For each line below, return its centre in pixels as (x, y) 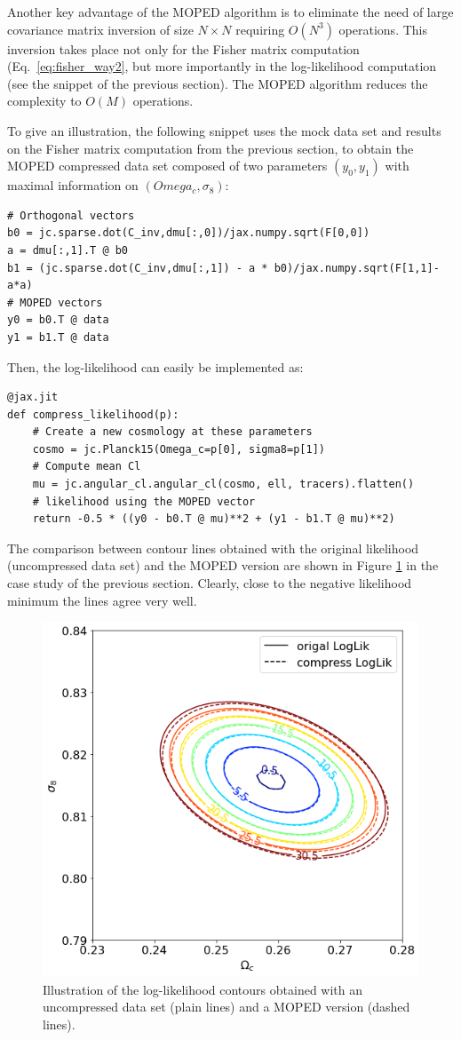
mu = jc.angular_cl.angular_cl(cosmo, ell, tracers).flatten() (223, 484)
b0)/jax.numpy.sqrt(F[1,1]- (357, 268)
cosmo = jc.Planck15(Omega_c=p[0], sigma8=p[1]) (179, 449)
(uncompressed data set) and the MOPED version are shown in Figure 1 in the (223, 565)
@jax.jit (33, 397)
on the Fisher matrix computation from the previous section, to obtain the (211, 148)
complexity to (44, 101)
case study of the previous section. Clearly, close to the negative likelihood (210, 583)
